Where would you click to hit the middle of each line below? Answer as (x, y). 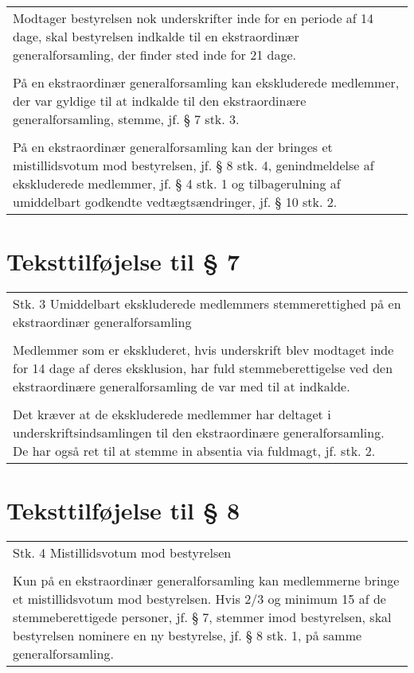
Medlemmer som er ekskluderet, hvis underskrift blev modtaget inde (203, 350)
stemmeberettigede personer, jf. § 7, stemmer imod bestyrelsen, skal (202, 617)
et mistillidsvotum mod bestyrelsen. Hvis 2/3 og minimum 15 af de (199, 599)
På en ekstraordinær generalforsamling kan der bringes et (173, 147)
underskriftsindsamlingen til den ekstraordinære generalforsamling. (199, 433)
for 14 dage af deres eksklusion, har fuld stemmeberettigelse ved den (203, 368)
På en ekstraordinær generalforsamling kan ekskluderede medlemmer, (206, 82)
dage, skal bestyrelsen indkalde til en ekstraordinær (156, 36)
